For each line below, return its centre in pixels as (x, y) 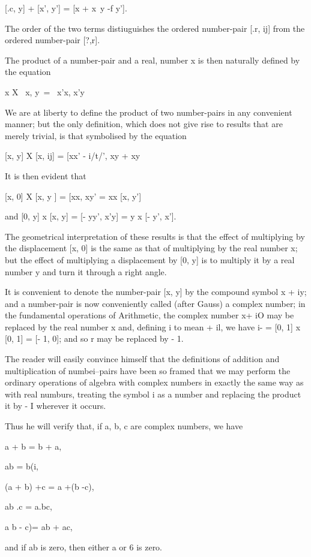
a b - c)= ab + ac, (39, 526)
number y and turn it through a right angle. (86, 271)
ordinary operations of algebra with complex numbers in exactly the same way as (154, 382)
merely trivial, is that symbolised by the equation (96, 135)
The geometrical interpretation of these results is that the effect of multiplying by (155, 236)
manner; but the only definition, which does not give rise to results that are (144, 124)
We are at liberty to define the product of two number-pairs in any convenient (149, 112)
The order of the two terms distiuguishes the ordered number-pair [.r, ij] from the (155, 28)
